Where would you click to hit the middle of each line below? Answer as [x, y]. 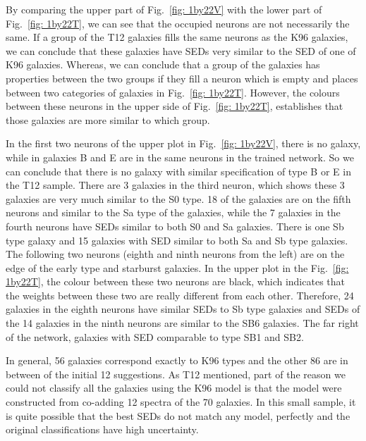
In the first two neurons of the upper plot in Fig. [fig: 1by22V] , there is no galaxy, [183, 143]
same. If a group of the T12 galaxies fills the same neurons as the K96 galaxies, [177, 37]
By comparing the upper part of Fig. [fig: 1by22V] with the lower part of [164, 9]
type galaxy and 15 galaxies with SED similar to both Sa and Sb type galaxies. [177, 240]
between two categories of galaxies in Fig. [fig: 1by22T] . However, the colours [173, 92]
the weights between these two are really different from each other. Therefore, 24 [180, 295]
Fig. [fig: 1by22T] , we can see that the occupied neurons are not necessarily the [178, 23]
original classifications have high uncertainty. [102, 429]
